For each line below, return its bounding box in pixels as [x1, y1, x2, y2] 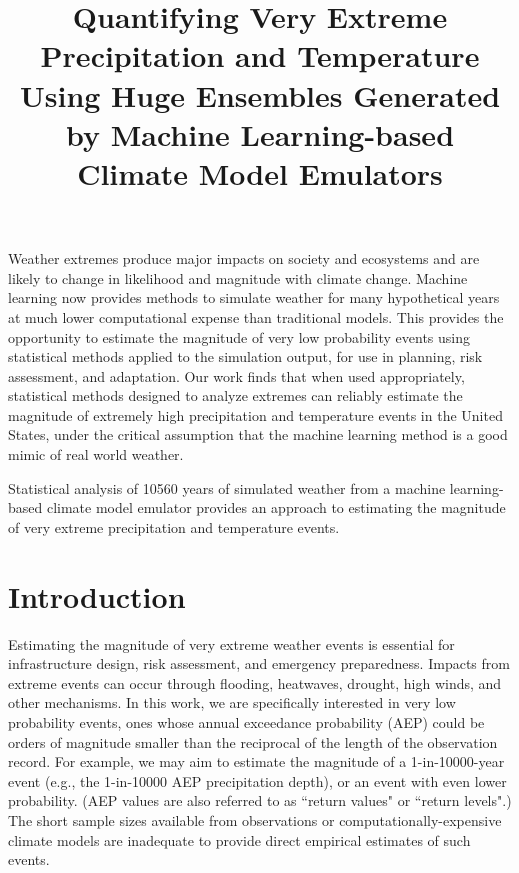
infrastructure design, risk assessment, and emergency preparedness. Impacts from [8, 653, 510, 674]
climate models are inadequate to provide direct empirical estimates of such [8, 829, 471, 850]
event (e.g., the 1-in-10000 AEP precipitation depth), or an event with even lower [8, 770, 507, 791]
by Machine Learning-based [65, 113, 455, 154]
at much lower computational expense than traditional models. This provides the [8, 306, 504, 327]
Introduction [8, 575, 186, 616]
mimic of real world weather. [8, 444, 184, 465]
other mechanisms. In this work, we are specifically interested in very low [8, 692, 456, 713]
